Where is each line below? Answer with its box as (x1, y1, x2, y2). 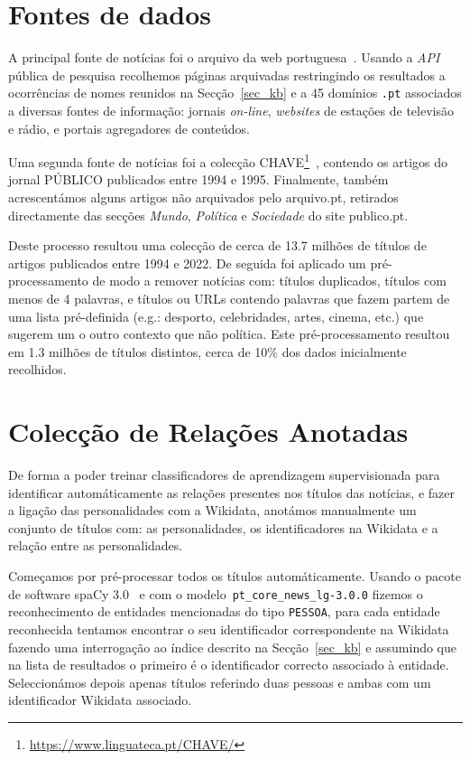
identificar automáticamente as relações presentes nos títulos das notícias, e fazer (8, 483, 455, 502)
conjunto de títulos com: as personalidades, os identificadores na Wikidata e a (8, 518, 438, 537)
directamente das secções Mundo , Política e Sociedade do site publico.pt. (8, 205, 409, 224)
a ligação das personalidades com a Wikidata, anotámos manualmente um (8, 501, 417, 520)
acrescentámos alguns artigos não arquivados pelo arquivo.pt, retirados (8, 188, 399, 206)
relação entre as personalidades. (8, 536, 183, 555)
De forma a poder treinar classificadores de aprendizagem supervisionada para (8, 465, 440, 484)
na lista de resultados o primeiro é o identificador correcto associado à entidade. (8, 655, 449, 674)
